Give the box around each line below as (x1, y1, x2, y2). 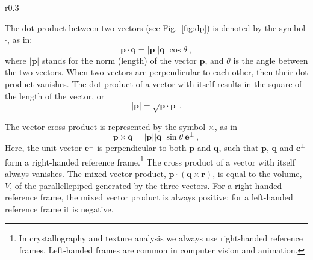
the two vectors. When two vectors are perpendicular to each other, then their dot (5, 66, 308, 78)
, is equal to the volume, (212, 167, 302, 180)
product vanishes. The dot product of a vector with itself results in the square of (5, 77, 302, 90)
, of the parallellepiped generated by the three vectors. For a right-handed (10, 179, 282, 191)
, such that (218, 141, 259, 154)
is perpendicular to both (97, 141, 187, 154)
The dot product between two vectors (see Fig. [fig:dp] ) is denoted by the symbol (5, 21, 306, 34)
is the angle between (233, 54, 308, 66)
